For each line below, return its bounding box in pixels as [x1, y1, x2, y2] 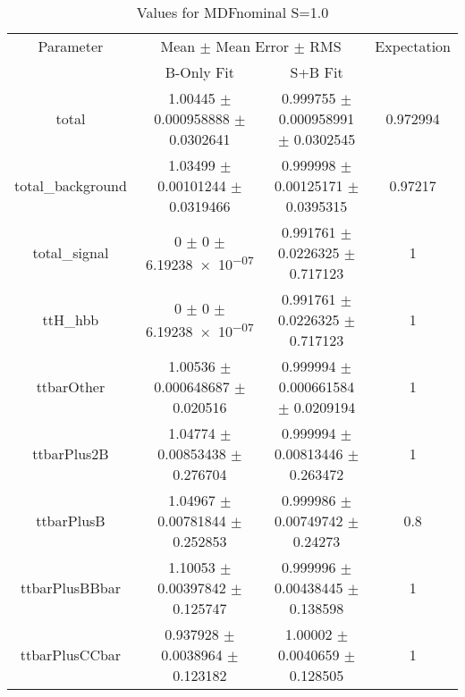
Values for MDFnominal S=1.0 [136, 2, 329, 22]
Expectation [375, 36, 451, 56]
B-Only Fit [165, 62, 235, 82]
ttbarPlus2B [32, 443, 109, 464]
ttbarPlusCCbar [20, 644, 122, 665]
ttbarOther [36, 376, 106, 397]
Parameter [38, 36, 104, 56]
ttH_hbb [42, 309, 99, 330]
